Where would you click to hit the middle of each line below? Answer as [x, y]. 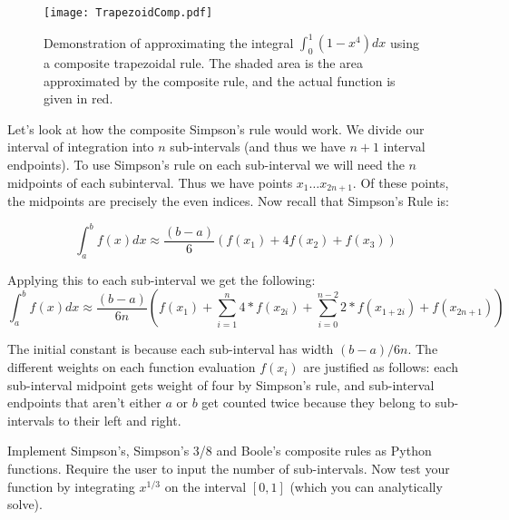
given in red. [78, 98]
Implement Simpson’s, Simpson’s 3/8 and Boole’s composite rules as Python [220, 451]
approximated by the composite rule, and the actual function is [220, 80]
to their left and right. [120, 420]
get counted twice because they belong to [316, 402]
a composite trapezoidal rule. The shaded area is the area [203, 62]
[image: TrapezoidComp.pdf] [128, 13]
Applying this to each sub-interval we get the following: [162, 279]
